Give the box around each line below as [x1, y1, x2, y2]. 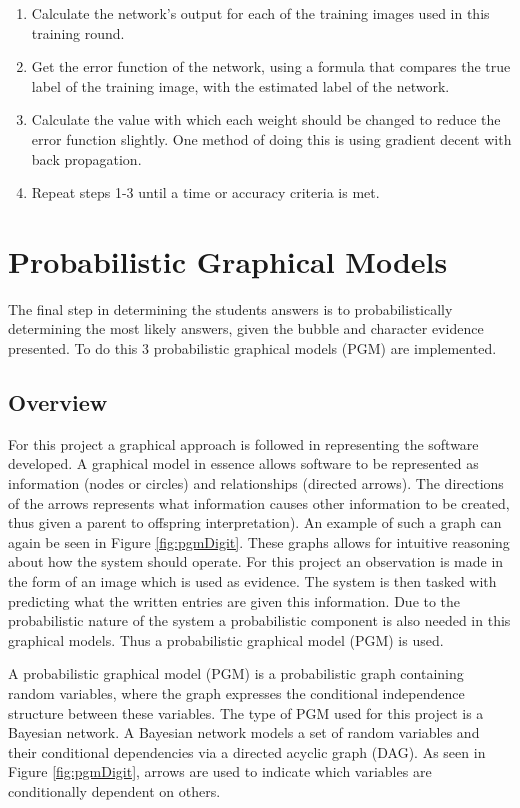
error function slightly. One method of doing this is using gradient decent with [31, 128, 512, 149]
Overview [8, 387, 108, 418]
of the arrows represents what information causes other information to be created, [8, 492, 510, 513]
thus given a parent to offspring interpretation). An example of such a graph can [8, 512, 502, 533]
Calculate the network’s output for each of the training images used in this [31, 3, 490, 23]
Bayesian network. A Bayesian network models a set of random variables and [8, 722, 480, 743]
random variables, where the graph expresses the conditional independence [8, 682, 465, 703]
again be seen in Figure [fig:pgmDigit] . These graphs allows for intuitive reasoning [8, 531, 510, 552]
